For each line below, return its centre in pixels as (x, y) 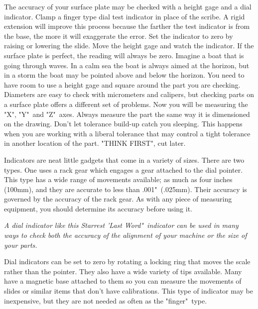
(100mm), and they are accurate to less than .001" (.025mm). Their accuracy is (126, 189)
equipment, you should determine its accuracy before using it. (98, 208)
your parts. (21, 245)
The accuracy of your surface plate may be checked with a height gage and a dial (128, 6)
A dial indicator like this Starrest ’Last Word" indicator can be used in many (121, 225)
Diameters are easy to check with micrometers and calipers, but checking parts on (129, 94)
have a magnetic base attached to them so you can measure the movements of (123, 281)
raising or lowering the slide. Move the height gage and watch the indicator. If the (129, 46)
